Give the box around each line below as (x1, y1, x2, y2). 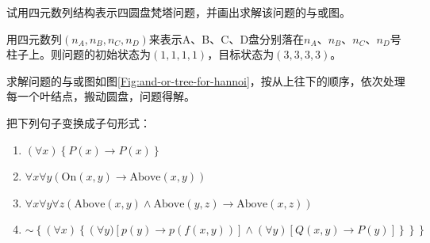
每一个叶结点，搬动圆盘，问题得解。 (6, 88, 195, 104)
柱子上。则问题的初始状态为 (6, 46, 151, 63)
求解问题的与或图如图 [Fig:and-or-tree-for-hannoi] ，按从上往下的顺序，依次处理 (6, 72, 405, 89)
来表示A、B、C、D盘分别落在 (148, 30, 305, 47)
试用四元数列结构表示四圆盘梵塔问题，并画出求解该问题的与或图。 (6, 4, 351, 20)
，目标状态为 (207, 46, 275, 63)
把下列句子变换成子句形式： (6, 114, 151, 131)
